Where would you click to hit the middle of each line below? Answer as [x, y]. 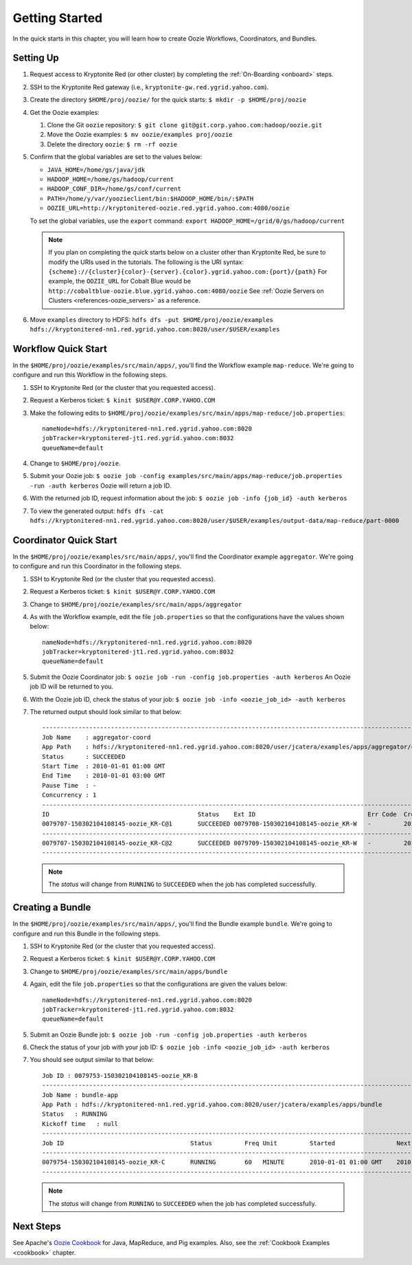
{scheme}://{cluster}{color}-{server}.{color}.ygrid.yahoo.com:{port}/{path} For [188, 272]
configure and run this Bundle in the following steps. [87, 933]
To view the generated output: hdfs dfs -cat [97, 511]
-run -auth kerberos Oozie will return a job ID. [101, 486]
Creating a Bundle [52, 908]
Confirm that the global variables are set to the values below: [116, 157]
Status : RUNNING [75, 1114]
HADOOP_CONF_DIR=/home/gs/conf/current [114, 189]
